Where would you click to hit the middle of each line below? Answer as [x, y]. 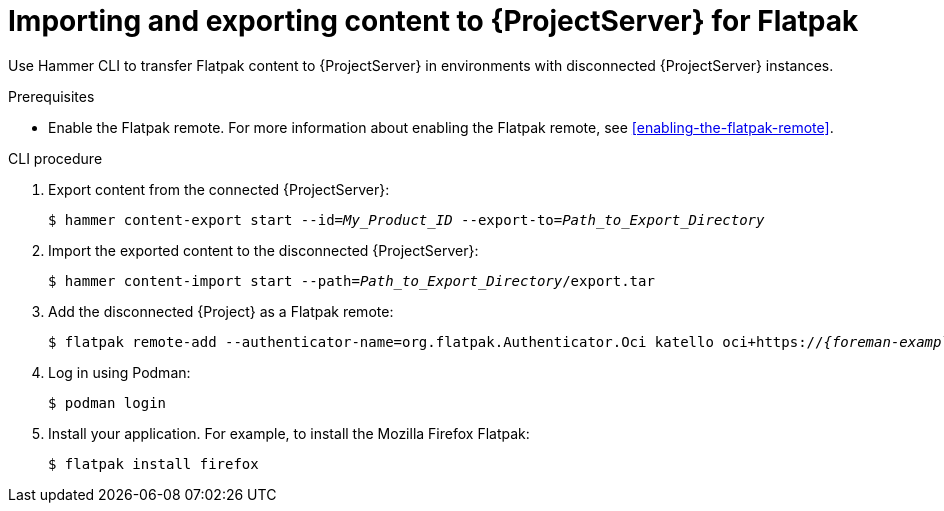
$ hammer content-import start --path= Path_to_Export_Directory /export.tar [351, 280]
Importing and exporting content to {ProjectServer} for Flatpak [433, 21]
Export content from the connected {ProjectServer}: [219, 189]
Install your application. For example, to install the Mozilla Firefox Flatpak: [289, 433]
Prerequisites [51, 96]
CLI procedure [55, 158]
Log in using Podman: [119, 372]
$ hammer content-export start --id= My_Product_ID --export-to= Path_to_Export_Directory [406, 219]
